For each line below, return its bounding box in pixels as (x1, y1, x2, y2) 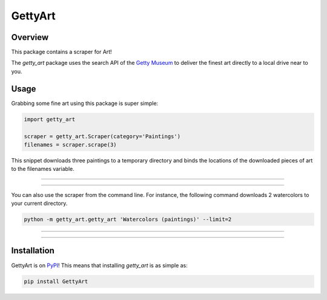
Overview (11, 32, 49, 42)
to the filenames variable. (11, 165, 75, 173)
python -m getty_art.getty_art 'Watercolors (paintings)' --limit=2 (24, 216, 232, 223)
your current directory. (11, 200, 68, 207)
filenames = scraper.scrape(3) (24, 141, 117, 148)
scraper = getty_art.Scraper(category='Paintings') (24, 133, 181, 139)
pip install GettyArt (24, 278, 88, 285)
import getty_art (24, 116, 76, 122)
